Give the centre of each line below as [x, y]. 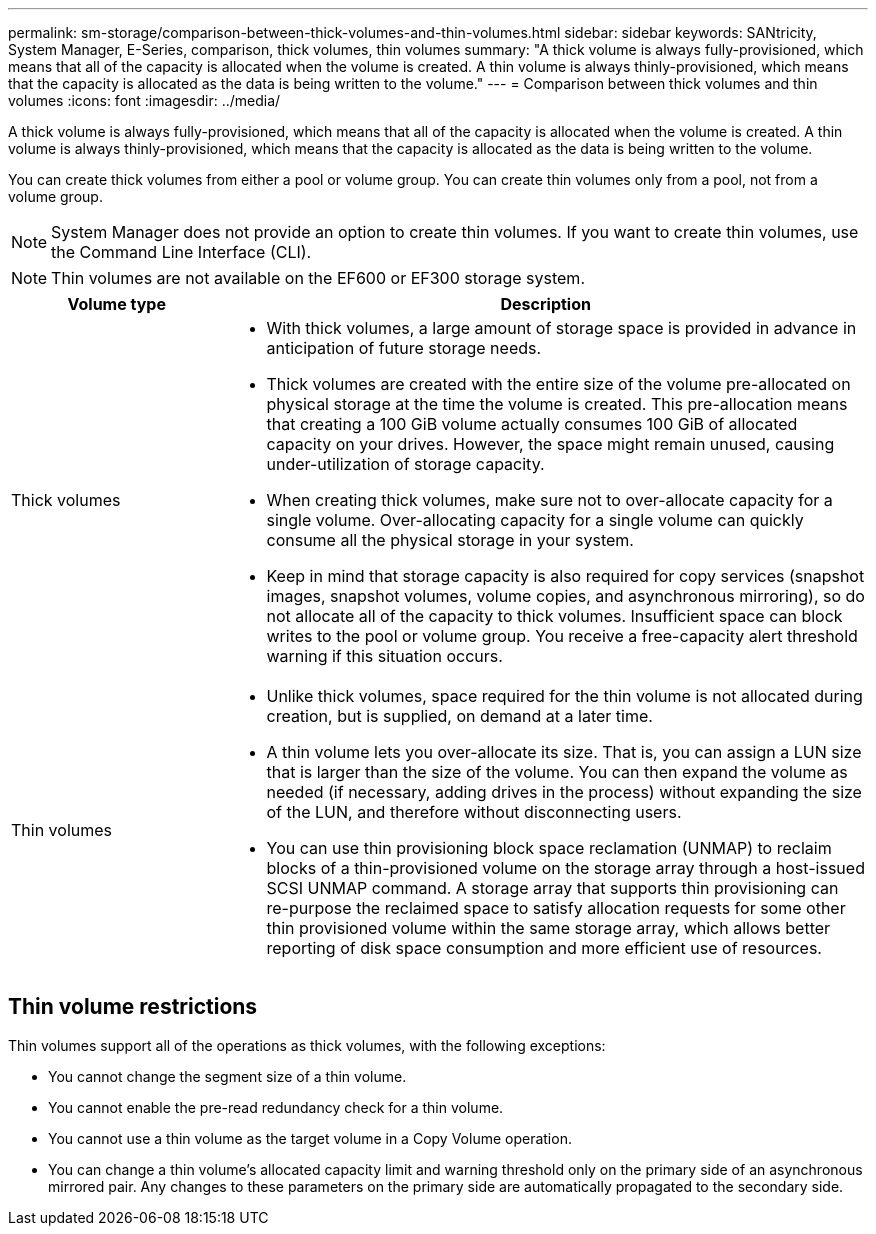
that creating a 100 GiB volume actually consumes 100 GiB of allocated [532, 424]
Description [545, 304]
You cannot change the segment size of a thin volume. [227, 1076]
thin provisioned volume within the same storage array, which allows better [548, 928]
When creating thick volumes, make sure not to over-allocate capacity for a [549, 500]
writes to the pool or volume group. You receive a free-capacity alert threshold [562, 636]
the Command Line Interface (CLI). [181, 252]
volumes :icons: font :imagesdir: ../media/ [144, 100]
